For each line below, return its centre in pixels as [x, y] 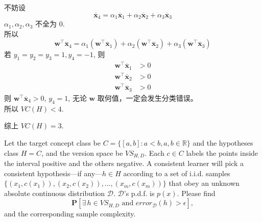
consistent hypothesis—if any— [53, 173]
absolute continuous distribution [55, 193]
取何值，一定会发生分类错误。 [147, 98]
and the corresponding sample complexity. [70, 214]
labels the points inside [222, 152]
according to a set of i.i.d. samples [177, 173]
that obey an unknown [204, 183]
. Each [154, 152]
